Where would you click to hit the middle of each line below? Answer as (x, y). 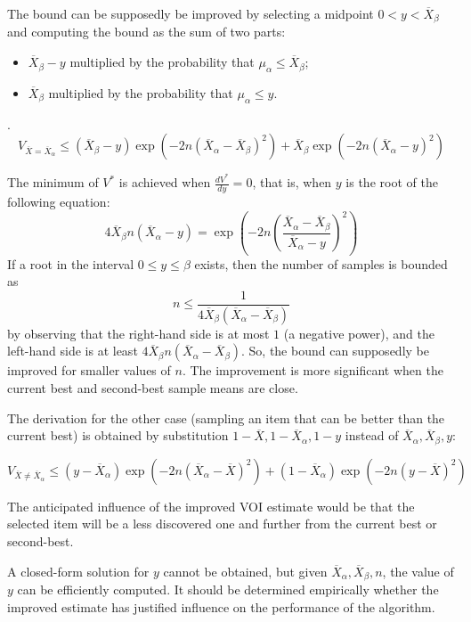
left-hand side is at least (73, 351)
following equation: (59, 202)
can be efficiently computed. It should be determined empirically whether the (228, 589)
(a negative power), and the (359, 333)
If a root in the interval (71, 263)
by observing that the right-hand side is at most (138, 333)
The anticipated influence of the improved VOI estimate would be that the (211, 506)
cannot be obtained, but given (245, 571)
